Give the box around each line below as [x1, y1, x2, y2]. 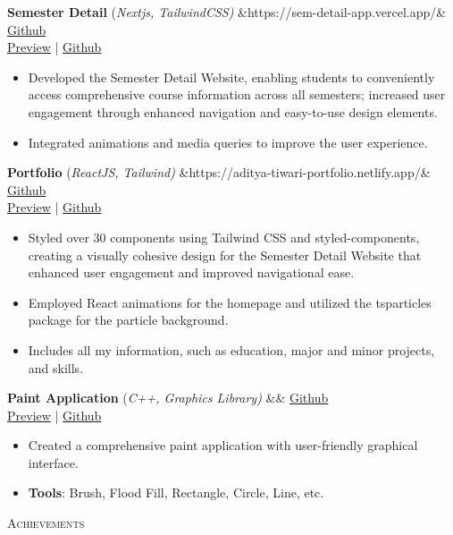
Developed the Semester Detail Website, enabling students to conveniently [28, 67, 435, 86]
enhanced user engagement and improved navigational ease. [28, 263, 355, 282]
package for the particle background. [28, 310, 229, 329]
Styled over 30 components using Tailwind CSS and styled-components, [28, 227, 420, 246]
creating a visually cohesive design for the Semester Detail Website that [28, 245, 422, 264]
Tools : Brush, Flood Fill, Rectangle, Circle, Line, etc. [28, 483, 324, 502]
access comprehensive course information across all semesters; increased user [28, 85, 446, 104]
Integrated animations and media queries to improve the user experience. [28, 132, 428, 151]
